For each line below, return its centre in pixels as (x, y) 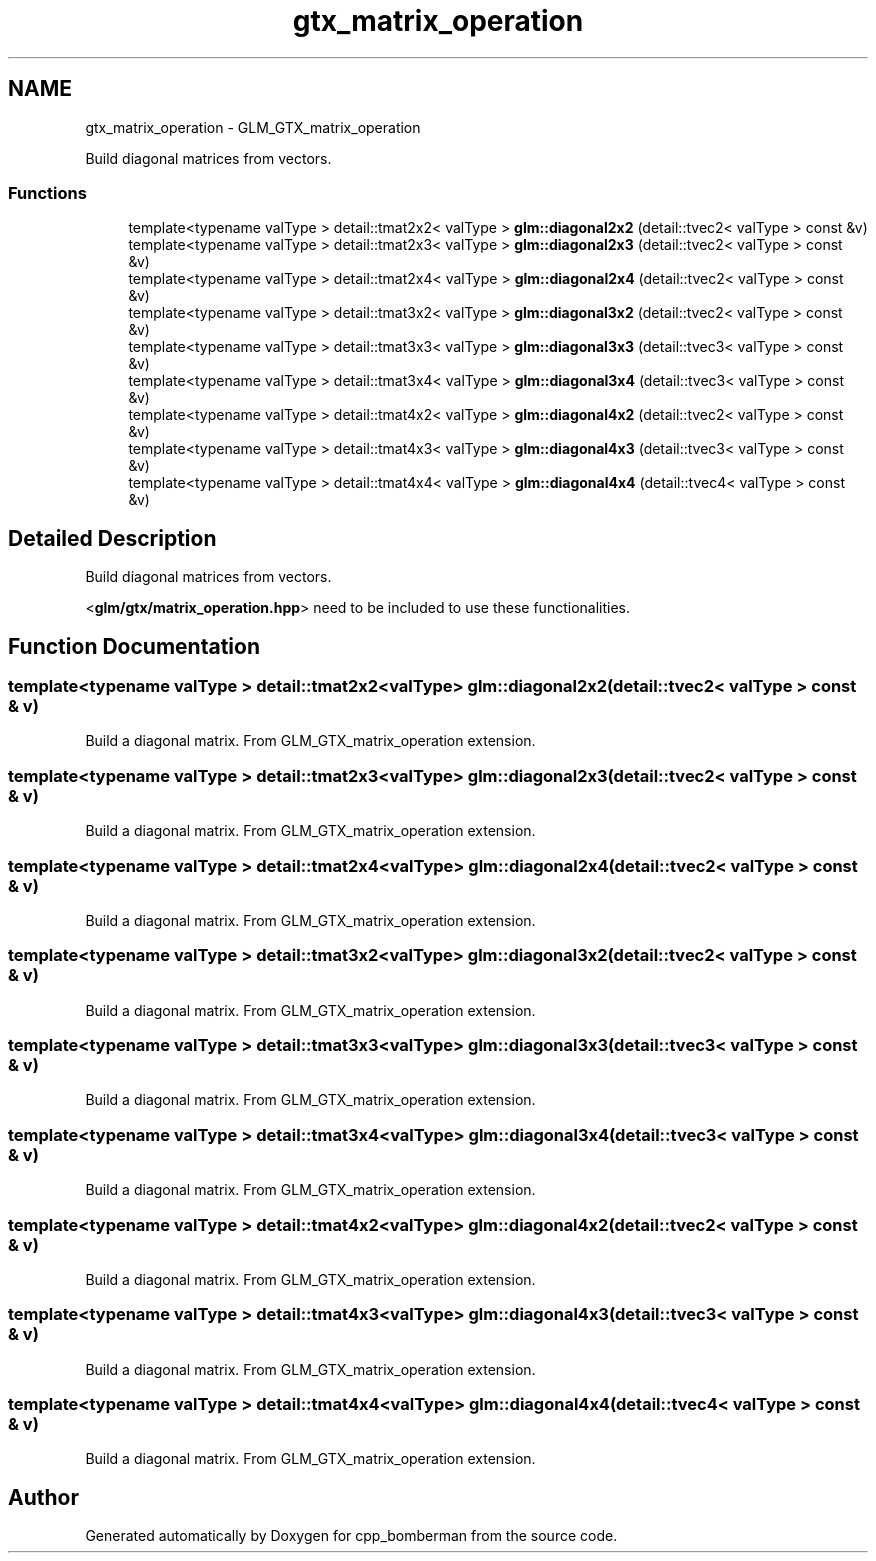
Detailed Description (112, 538)
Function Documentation (134, 646)
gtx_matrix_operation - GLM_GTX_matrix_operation (253, 127)
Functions (47, 192)
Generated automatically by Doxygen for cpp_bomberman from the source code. (351, 1536)
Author (43, 1497)
